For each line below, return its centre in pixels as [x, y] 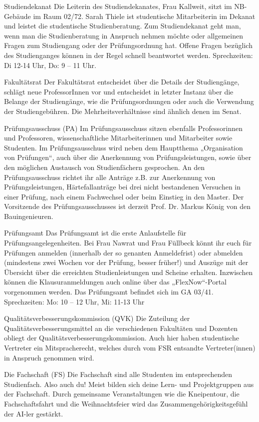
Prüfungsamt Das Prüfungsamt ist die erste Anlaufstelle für [95, 233]
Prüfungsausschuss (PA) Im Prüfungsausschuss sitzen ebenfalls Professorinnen [124, 128]
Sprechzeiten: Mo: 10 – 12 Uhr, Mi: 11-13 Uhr [74, 301]
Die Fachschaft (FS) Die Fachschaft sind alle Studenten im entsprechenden [118, 374]
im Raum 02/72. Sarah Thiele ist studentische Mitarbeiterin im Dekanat [144, 16]
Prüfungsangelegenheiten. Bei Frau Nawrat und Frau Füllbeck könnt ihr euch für [128, 243]
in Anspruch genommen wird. [49, 357]
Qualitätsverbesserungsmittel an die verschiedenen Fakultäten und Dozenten [121, 328]
